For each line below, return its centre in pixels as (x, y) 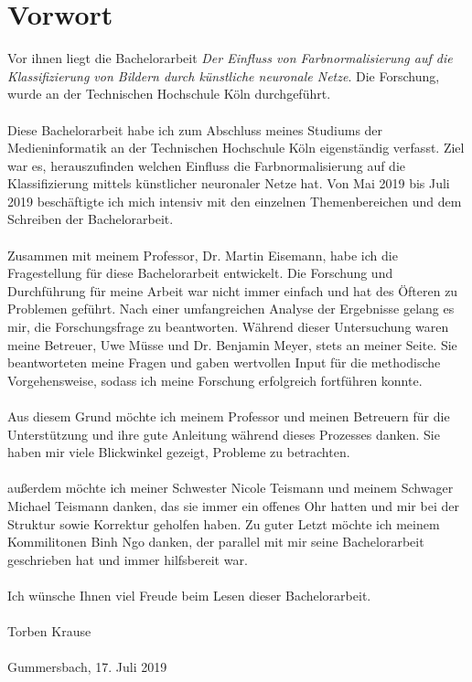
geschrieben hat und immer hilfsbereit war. (128, 559)
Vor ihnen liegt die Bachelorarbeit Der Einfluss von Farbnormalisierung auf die (230, 58)
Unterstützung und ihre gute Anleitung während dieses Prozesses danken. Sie (224, 434)
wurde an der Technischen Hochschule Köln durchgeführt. (169, 94)
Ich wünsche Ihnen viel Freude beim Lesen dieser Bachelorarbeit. (189, 595)
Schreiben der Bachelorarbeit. (91, 219)
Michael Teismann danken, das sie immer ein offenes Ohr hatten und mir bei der (233, 505)
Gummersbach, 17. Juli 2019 (87, 667)
